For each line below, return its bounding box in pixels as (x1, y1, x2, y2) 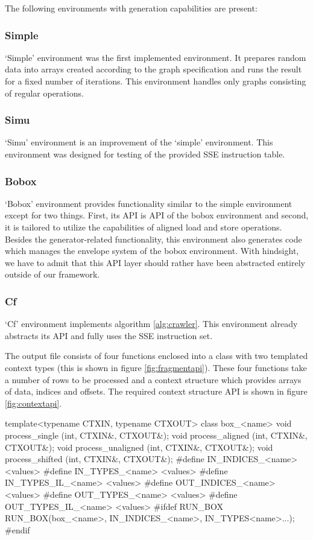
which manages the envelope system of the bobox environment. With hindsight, (5, 244, 299, 257)
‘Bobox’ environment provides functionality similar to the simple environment (5, 197, 292, 209)
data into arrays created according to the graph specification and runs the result (5, 63, 302, 75)
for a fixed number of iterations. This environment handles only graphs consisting (5, 75, 306, 87)
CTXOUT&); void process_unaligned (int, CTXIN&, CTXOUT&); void (5, 440, 273, 453)
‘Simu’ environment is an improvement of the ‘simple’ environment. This (5, 136, 273, 148)
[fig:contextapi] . (5, 396, 62, 409)
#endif (5, 523, 30, 536)
